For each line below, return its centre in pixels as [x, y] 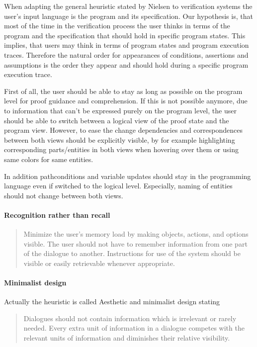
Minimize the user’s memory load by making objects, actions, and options [136, 234]
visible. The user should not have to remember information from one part [135, 243]
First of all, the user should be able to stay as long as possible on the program [123, 91]
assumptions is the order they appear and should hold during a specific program [126, 64]
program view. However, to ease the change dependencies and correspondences [123, 130]
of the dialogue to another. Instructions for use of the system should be [132, 253]
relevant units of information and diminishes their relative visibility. [127, 338]
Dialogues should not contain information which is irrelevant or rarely [130, 318]
